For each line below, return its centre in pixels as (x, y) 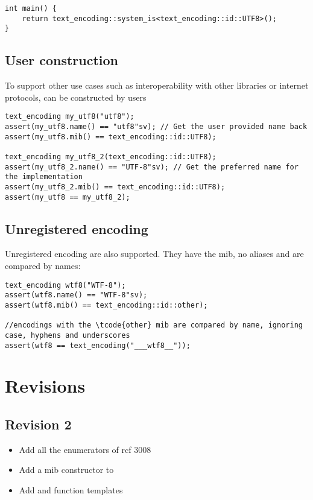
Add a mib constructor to (66, 470)
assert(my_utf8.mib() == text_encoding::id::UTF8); (111, 137)
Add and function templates (71, 490)
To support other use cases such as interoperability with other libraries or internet (157, 85)
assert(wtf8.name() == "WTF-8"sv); (76, 295)
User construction (62, 60)
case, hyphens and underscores (68, 335)
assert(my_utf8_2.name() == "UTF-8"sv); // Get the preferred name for (152, 167)
